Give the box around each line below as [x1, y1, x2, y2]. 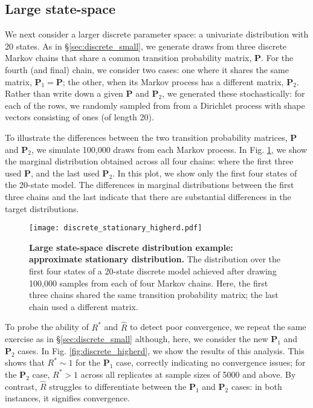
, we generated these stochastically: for [162, 87, 305, 100]
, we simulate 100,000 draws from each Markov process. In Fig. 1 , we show [31, 143, 307, 155]
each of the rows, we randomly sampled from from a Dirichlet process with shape [5, 99, 305, 111]
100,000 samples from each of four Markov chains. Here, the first [29, 276, 268, 289]
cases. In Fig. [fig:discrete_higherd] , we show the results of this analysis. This [18, 344, 305, 357]
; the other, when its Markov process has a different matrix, [62, 75, 284, 88]
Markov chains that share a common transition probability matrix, [5, 51, 252, 64]
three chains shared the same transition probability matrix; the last [29, 288, 279, 301]
